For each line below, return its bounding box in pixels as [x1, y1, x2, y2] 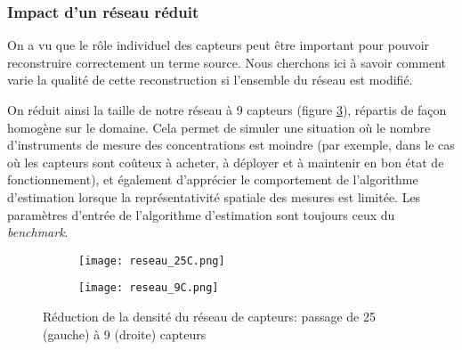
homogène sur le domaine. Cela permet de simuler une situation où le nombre [7, 118, 431, 136]
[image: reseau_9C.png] [78, 281, 219, 295]
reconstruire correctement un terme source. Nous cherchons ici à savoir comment [7, 53, 446, 71]
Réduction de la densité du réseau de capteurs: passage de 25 [43, 307, 376, 326]
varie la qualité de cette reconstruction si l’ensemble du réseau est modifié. [7, 70, 413, 89]
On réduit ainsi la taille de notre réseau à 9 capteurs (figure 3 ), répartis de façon [7, 101, 447, 118]
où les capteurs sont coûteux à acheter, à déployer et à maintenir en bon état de [7, 152, 444, 171]
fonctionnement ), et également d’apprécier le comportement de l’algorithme [7, 170, 418, 189]
